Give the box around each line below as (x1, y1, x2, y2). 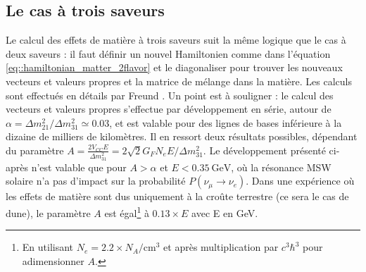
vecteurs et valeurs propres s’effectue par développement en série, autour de (6, 101, 332, 116)
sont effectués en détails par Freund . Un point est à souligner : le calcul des (6, 87, 334, 102)
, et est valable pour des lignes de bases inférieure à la (109, 115, 342, 130)
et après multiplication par (163, 240, 279, 254)
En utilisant (22, 240, 74, 254)
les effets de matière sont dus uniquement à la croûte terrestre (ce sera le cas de (6, 189, 349, 204)
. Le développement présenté (203, 142, 326, 157)
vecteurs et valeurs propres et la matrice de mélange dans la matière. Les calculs (6, 73, 352, 88)
